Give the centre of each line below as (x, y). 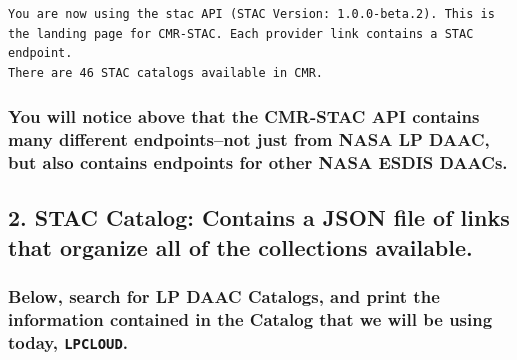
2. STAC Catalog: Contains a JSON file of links (259, 217)
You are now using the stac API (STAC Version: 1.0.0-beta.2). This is (251, 14)
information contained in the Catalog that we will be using (250, 319)
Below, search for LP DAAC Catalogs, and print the (224, 296)
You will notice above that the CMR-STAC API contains (244, 116)
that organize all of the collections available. (240, 246)
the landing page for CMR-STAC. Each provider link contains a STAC (241, 33)
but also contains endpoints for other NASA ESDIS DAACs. (258, 162)
